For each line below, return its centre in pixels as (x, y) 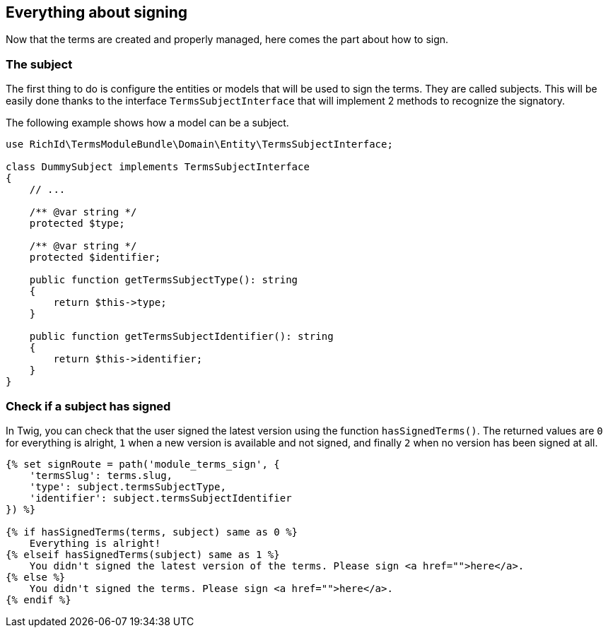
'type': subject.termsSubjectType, (128, 486)
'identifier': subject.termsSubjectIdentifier (160, 498)
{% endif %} (39, 599)
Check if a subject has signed (88, 406)
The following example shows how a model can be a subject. (147, 123)
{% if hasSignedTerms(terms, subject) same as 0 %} (152, 532)
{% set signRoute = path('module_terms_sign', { (143, 464)
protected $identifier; (95, 258)
